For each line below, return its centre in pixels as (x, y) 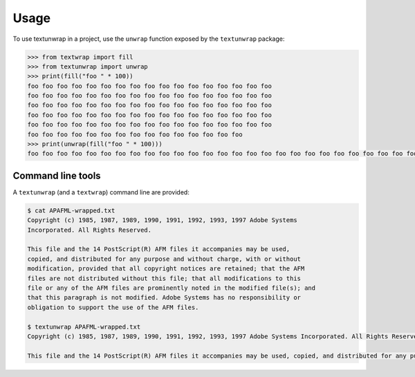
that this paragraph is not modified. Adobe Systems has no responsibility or (164, 298)
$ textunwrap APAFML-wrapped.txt (84, 327)
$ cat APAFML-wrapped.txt (71, 210)
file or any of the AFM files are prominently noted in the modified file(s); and (172, 288)
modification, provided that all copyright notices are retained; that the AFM (166, 269)
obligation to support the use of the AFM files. (113, 307)
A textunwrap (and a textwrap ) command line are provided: (101, 192)
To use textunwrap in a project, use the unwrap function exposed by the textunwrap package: (149, 39)
